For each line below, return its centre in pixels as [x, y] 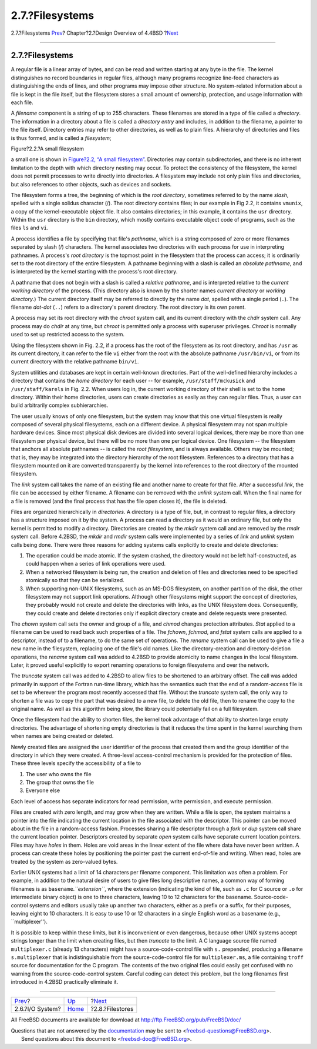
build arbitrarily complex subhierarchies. [60, 405]
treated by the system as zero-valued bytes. [64, 861]
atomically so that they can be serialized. [75, 580]
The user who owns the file [58, 774]
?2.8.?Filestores [112, 1009]
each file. [22, 102]
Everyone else [43, 790]
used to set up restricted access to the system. [68, 335]
